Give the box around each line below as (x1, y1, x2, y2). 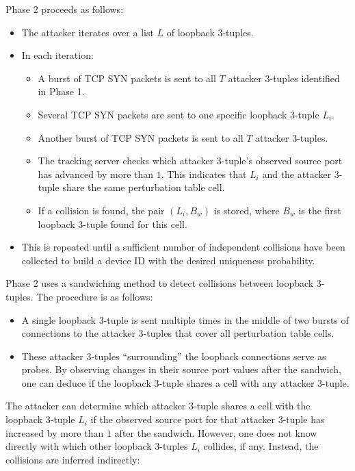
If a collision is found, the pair (38, 203, 165, 217)
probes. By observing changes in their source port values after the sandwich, (21, 362, 341, 377)
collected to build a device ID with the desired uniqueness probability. (21, 253, 315, 267)
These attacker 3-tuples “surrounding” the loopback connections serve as (21, 348, 326, 363)
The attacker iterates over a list (21, 25, 154, 39)
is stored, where (213, 203, 280, 217)
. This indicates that (161, 166, 247, 181)
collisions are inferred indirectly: (5, 452, 140, 466)
